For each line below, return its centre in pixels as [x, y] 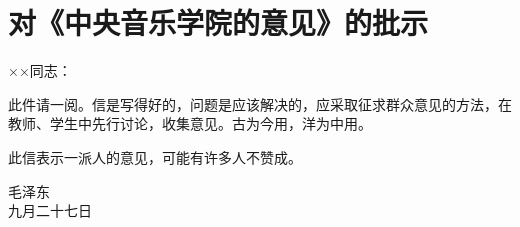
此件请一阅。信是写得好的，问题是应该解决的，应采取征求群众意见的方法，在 [260, 103]
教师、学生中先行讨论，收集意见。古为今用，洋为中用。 [190, 123]
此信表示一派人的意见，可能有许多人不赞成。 [155, 156]
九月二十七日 [50, 210]
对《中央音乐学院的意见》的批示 [218, 22]
